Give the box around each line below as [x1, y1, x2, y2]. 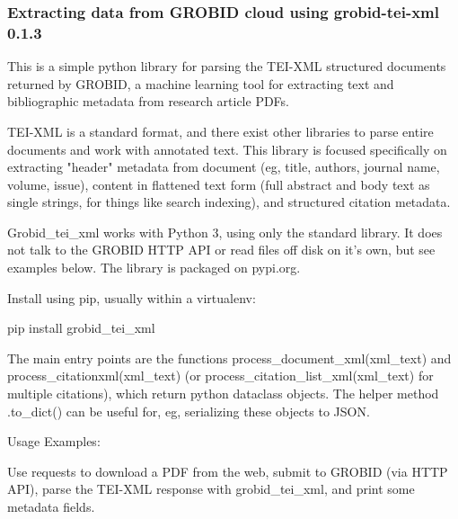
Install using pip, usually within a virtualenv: [7, 288, 256, 307]
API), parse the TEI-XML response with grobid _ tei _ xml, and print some [7, 479, 415, 498]
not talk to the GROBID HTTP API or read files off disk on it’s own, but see [7, 240, 436, 259]
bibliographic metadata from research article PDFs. [7, 92, 290, 111]
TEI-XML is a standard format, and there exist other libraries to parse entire [7, 121, 434, 140]
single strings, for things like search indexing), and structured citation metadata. [7, 192, 451, 211]
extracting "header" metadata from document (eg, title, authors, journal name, [7, 157, 440, 176]
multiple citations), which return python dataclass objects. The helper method [7, 384, 439, 403]
